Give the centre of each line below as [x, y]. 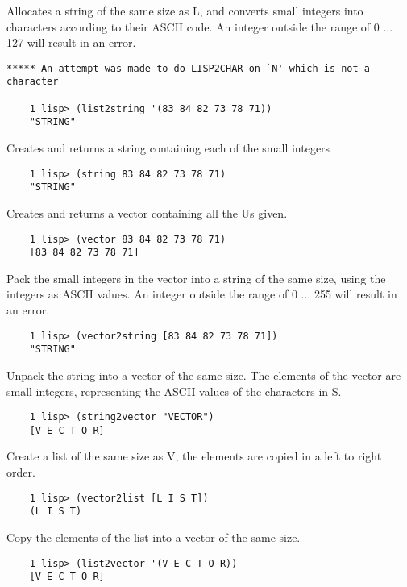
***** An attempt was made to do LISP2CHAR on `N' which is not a [189, 68]
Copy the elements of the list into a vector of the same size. [154, 537]
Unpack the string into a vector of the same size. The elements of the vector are [204, 375]
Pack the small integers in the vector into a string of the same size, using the [196, 278]
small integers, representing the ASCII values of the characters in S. [174, 391]
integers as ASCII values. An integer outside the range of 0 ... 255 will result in [202, 294]
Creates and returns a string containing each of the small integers [168, 148]
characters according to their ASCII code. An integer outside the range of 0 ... [200, 26]
